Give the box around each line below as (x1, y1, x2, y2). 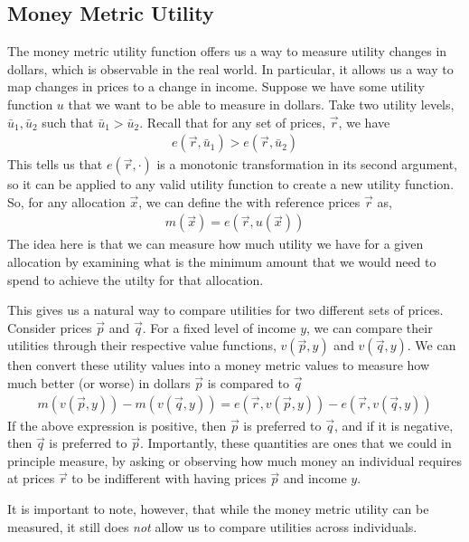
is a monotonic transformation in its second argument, (156, 155, 458, 174)
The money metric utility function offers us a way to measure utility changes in (7, 42, 447, 61)
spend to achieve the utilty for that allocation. (7, 270, 264, 289)
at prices (7, 469, 55, 488)
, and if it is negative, (333, 415, 454, 434)
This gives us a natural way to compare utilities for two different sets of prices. (7, 300, 444, 319)
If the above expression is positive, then (7, 415, 227, 434)
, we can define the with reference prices (138, 192, 361, 211)
